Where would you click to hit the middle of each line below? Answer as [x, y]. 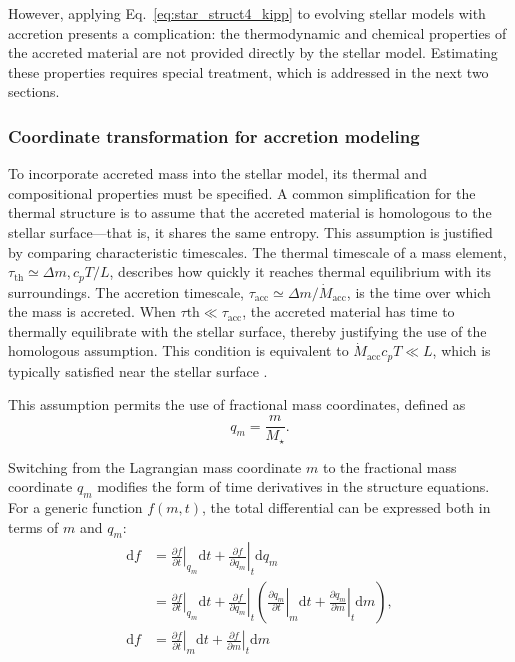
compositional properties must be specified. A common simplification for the [242, 192]
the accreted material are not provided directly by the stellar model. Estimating [253, 52]
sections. [34, 91]
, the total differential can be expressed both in [346, 506]
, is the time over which [418, 291]
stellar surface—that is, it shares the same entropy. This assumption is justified [250, 231]
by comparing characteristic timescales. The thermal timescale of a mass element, [257, 251]
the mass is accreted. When [92, 311]
